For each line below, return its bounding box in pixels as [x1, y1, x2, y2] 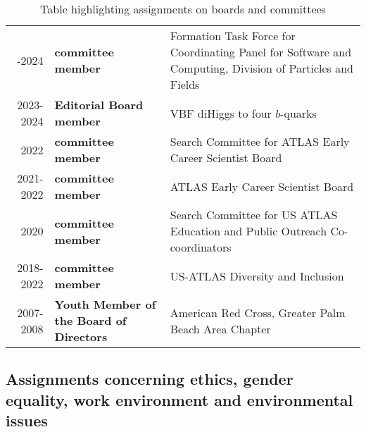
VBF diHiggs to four [170, 104, 272, 121]
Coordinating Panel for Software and [170, 44, 352, 60]
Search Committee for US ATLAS [170, 206, 338, 223]
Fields [170, 76, 200, 92]
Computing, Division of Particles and [170, 60, 354, 76]
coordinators [170, 239, 232, 255]
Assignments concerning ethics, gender [6, 368, 294, 390]
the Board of [54, 312, 127, 328]
